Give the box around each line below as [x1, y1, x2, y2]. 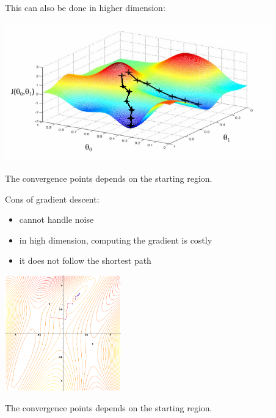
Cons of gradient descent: [5, 192, 100, 205]
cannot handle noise [19, 213, 94, 226]
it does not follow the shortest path [19, 254, 151, 267]
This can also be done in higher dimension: [5, 1, 165, 13]
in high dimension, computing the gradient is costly [19, 233, 212, 246]
